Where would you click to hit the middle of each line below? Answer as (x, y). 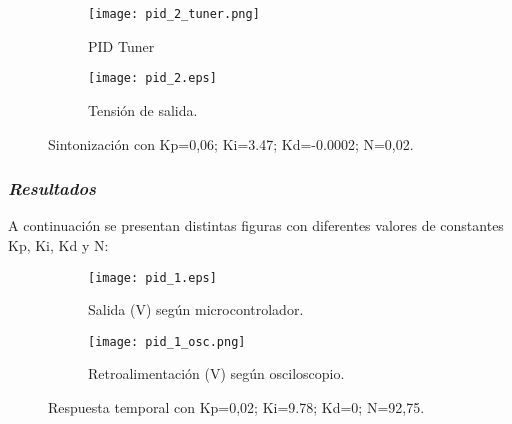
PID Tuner (121, 45)
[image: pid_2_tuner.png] (174, 14)
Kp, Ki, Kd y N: (58, 244)
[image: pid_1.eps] (152, 277)
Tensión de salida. (143, 109)
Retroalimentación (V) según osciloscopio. (216, 373)
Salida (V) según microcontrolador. (196, 309)
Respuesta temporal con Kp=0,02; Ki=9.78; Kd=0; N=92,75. (236, 407)
